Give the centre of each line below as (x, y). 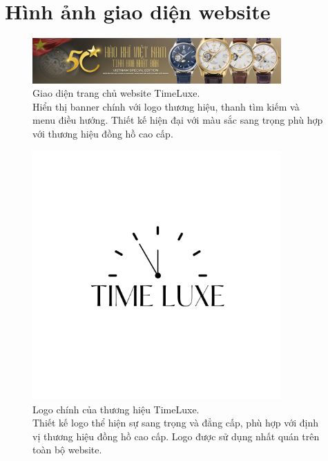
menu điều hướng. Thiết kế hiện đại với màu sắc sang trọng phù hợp (178, 120)
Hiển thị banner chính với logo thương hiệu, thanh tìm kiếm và (166, 106)
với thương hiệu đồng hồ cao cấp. (103, 133)
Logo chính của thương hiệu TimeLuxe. (116, 409)
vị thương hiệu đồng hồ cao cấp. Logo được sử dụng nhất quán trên (176, 436)
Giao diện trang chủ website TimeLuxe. (116, 93)
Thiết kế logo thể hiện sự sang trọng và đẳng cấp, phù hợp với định (175, 423)
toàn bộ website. (67, 450)
